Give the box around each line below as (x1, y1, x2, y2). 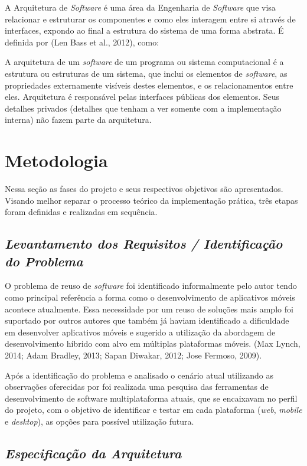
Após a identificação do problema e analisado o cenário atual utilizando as (5, 369, 273, 381)
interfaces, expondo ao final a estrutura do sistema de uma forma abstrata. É (5, 24, 284, 37)
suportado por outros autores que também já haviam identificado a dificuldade (5, 314, 289, 327)
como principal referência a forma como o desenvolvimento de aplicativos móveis (5, 291, 295, 304)
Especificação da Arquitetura (5, 444, 182, 462)
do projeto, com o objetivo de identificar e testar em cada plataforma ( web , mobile (5, 403, 302, 416)
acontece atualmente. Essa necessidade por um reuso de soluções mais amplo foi (5, 302, 293, 315)
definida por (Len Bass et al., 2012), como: (5, 35, 159, 48)
